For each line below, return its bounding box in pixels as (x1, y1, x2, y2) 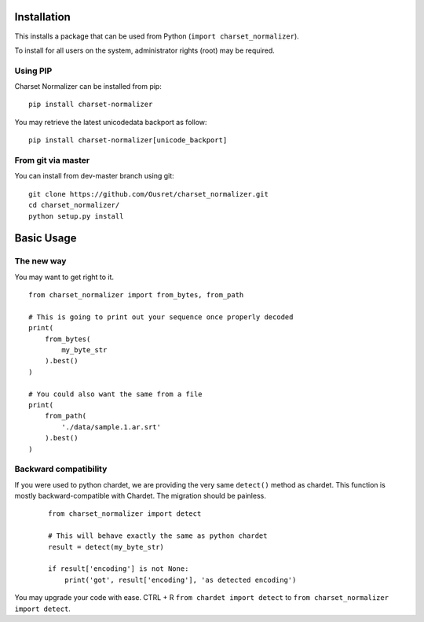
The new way (14, 256, 67, 267)
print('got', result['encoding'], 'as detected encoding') (64, 575, 297, 584)
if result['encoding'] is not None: (48, 565, 189, 573)
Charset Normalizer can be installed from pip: (14, 82, 163, 91)
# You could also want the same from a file (28, 389, 203, 399)
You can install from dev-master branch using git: (14, 171, 174, 181)
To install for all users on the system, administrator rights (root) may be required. (14, 46, 275, 55)
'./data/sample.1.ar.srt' (61, 422, 161, 432)
